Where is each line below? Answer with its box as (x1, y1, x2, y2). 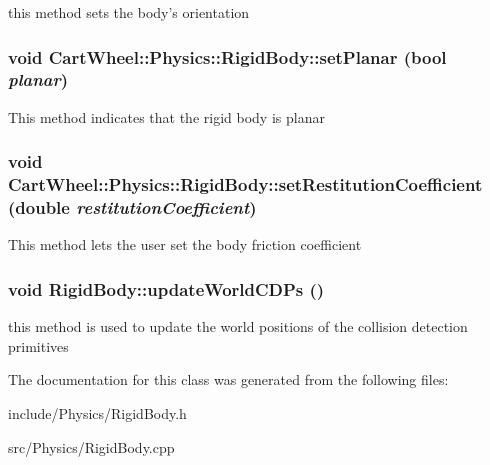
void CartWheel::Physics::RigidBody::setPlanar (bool (8, 44, 447, 69)
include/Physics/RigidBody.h (8, 402, 187, 423)
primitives (8, 335, 69, 356)
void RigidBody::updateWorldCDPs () (8, 276, 325, 301)
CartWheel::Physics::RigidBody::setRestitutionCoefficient (8, 172, 483, 197)
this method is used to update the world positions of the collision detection (8, 316, 468, 337)
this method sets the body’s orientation (8, 2, 250, 22)
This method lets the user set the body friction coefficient (8, 234, 362, 255)
